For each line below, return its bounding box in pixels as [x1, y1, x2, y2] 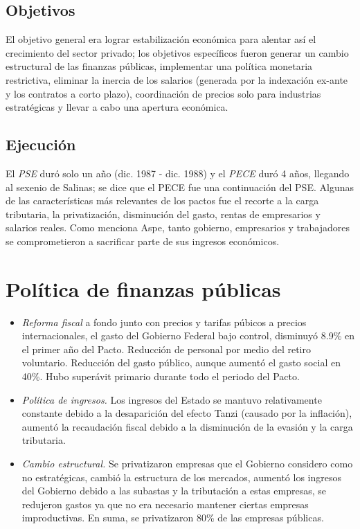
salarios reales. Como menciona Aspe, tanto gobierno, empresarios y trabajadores [6, 220, 350, 235]
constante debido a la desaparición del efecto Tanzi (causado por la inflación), [21, 406, 352, 420]
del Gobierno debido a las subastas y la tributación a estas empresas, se [21, 483, 326, 498]
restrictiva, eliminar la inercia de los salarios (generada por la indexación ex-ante [6, 72, 348, 87]
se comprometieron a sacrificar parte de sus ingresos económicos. [6, 233, 280, 248]
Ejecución [6, 134, 76, 155]
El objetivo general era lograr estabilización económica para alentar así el [6, 32, 316, 46]
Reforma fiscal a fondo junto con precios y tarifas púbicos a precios [21, 314, 307, 329]
